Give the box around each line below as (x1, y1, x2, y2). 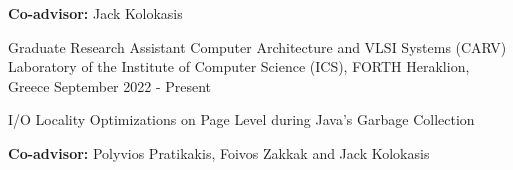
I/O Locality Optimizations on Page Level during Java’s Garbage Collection (8, 109, 475, 130)
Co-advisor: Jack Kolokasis (8, 3, 183, 23)
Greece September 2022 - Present (8, 75, 212, 96)
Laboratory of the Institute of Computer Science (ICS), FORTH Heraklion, (8, 56, 470, 77)
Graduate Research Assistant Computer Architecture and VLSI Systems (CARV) (8, 36, 507, 57)
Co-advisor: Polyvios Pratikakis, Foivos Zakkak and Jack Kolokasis (8, 142, 430, 163)
